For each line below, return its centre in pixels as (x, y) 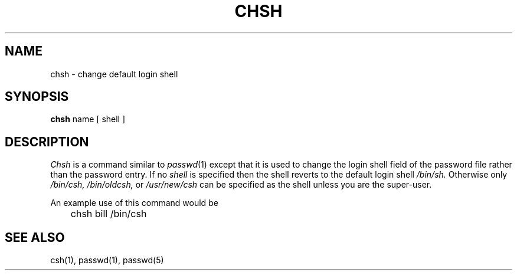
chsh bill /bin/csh (109, 214)
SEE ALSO (35, 237)
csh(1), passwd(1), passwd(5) (107, 260)
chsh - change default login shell (114, 74)
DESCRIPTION (47, 142)
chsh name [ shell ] (88, 119)
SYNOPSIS (37, 97)
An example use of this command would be (134, 203)
